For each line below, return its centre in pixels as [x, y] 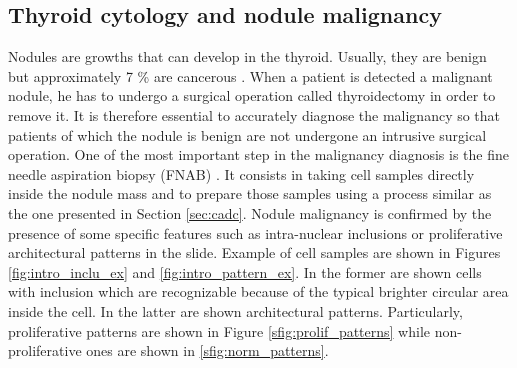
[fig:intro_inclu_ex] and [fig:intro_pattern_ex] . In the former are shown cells [245, 271]
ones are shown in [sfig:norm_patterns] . [207, 350]
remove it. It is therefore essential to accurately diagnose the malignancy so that [254, 114]
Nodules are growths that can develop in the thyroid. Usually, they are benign [247, 56]
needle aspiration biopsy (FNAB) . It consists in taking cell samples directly [241, 173]
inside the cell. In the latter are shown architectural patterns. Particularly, [235, 310]
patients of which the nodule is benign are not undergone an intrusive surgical [247, 134]
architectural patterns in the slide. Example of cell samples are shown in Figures [254, 252]
